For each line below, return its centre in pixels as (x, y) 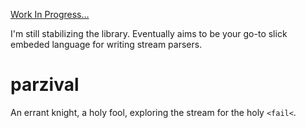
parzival (45, 85)
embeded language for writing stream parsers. (106, 44)
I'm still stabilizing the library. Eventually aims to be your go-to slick (149, 33)
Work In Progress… (50, 14)
